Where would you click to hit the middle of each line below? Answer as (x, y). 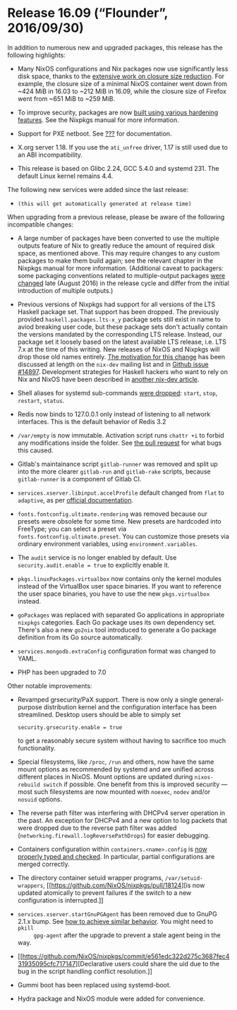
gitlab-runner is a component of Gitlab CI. (79, 479)
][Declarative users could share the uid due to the (147, 963)
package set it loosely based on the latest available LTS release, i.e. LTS (122, 342)
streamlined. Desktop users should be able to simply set (99, 714)
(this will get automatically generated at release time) (104, 204)
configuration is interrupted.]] (60, 900)
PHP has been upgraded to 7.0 (62, 672)
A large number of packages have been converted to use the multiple (119, 238)
